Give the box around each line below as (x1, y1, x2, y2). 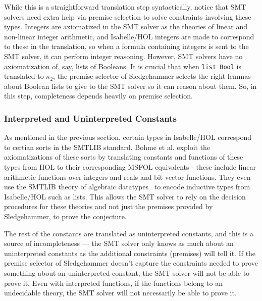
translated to (4, 71, 44, 81)
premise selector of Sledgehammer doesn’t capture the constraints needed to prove (4, 258, 258, 268)
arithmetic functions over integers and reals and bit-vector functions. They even (4, 171, 251, 182)
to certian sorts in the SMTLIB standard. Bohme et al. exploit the (4, 141, 211, 152)
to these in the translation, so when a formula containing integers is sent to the (4, 41, 249, 52)
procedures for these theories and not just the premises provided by (4, 201, 213, 212)
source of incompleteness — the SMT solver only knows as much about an (4, 238, 234, 248)
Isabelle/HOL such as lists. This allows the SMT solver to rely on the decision (4, 191, 246, 202)
